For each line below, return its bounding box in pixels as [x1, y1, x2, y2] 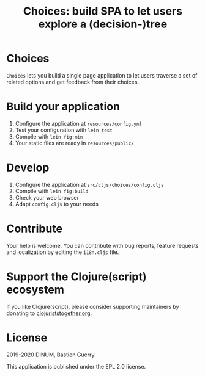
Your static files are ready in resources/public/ [15, 139, 135, 146]
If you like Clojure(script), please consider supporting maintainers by [6, 303, 179, 310]
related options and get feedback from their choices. [6, 78, 140, 85]
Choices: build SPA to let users [23, 4, 182, 18]
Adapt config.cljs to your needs [15, 200, 99, 208]
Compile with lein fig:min [15, 132, 83, 140]
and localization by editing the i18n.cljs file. [6, 248, 119, 256]
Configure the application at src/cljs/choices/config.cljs [15, 181, 164, 188]
